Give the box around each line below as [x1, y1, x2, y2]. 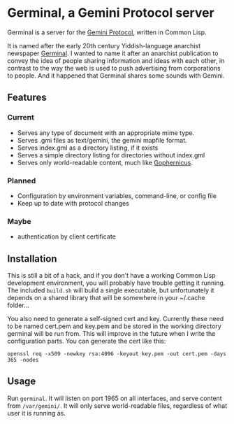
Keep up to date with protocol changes [17, 199, 129, 207]
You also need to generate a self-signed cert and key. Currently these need [7, 315, 224, 323]
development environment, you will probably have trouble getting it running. [7, 278, 226, 288]
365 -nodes [7, 357, 39, 364]
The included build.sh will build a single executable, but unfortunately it [7, 286, 214, 295]
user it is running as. [7, 409, 66, 417]
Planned [7, 176, 36, 185]
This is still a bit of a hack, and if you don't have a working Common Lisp [7, 271, 216, 280]
